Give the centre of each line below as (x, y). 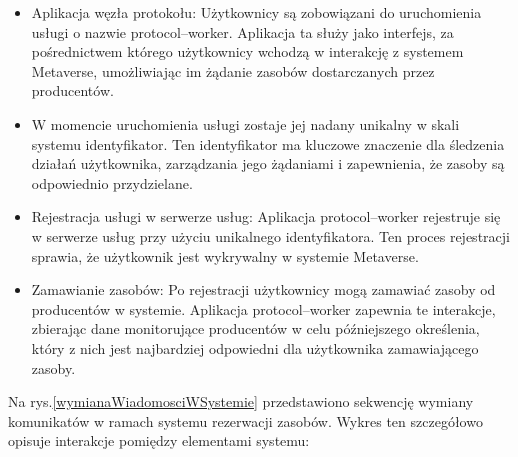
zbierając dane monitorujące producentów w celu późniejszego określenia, (255, 328)
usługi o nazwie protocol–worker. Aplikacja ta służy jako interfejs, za (242, 31)
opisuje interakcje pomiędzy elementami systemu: (159, 440)
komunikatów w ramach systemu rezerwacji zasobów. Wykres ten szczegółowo (245, 420)
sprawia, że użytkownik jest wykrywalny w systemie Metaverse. (225, 255)
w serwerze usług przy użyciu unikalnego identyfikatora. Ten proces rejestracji (270, 235)
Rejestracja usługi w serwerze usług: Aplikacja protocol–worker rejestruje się (266, 216)
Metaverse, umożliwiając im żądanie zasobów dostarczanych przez (233, 70)
